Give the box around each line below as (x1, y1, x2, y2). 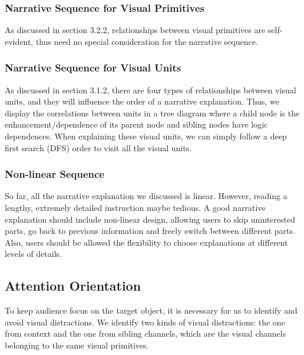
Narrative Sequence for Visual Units (5, 60, 181, 75)
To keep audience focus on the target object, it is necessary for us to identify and (5, 304, 298, 317)
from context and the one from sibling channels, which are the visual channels (5, 327, 286, 340)
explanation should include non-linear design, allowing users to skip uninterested (5, 213, 295, 225)
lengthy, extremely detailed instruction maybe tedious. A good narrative (5, 201, 266, 213)
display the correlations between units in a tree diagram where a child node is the (5, 106, 300, 119)
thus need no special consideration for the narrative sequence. (35, 35, 258, 47)
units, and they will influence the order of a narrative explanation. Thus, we (5, 95, 279, 108)
